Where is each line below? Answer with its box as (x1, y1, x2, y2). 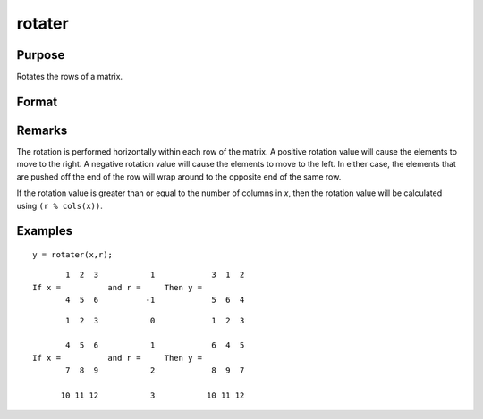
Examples (16, 223, 73, 239)
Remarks (16, 122, 68, 138)
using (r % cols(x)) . (16, 200, 103, 211)
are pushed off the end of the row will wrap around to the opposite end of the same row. (16, 171, 342, 182)
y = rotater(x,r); (32, 249, 114, 259)
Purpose (16, 47, 65, 63)
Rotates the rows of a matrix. (16, 71, 123, 82)
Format (16, 94, 58, 109)
